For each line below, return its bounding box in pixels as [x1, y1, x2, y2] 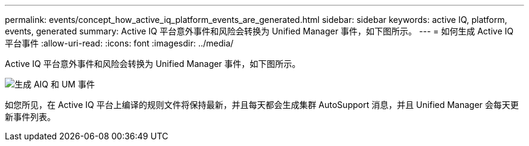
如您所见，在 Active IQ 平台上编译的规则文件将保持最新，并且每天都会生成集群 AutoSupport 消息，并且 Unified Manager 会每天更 [5, 100, 519, 110]
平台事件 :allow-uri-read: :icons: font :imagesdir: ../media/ [5, 38, 234, 48]
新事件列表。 [5, 112, 56, 122]
